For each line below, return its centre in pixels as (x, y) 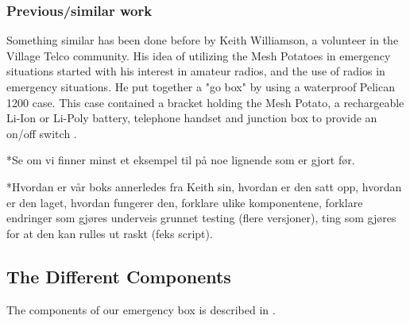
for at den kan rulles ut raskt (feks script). (110, 233)
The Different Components (119, 276)
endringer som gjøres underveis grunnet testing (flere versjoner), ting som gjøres (201, 218)
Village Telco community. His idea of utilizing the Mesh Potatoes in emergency (199, 55)
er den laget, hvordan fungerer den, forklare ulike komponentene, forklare (185, 202)
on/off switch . (42, 133)
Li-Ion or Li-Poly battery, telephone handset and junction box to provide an (192, 118)
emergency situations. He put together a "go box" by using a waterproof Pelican (201, 87)
